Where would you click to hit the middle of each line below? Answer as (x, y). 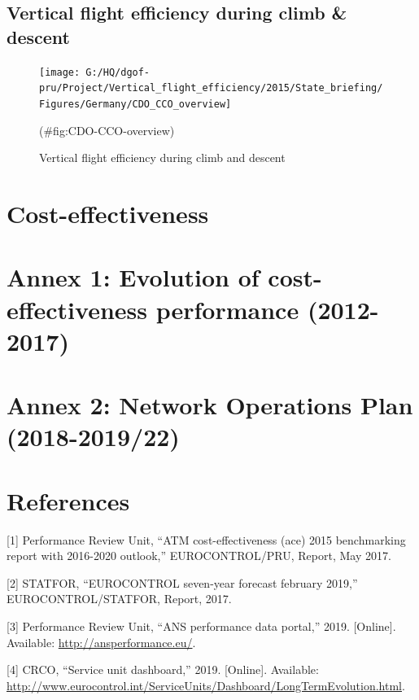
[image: (60, 72)
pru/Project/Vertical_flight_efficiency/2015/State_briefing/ (211, 88)
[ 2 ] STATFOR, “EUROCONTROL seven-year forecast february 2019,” (182, 582)
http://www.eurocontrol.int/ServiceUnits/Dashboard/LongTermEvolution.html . (206, 685)
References (68, 500)
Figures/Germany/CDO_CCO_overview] (135, 104)
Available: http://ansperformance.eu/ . (101, 642)
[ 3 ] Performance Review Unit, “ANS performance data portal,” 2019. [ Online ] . (201, 626)
